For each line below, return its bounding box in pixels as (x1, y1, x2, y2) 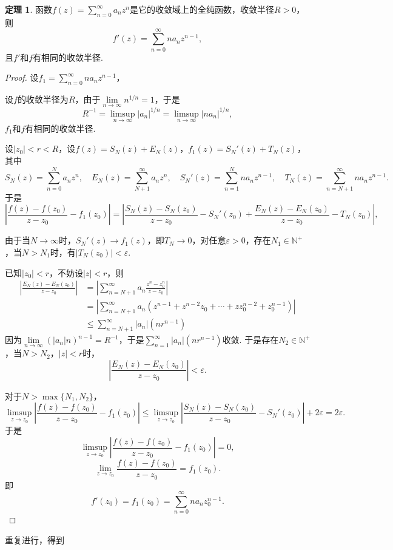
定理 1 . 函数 (5, 3, 52, 15)
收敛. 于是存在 (222, 333, 279, 346)
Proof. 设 (5, 71, 39, 84)
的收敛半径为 (17, 92, 69, 105)
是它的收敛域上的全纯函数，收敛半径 (129, 3, 274, 15)
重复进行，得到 (5, 533, 64, 546)
